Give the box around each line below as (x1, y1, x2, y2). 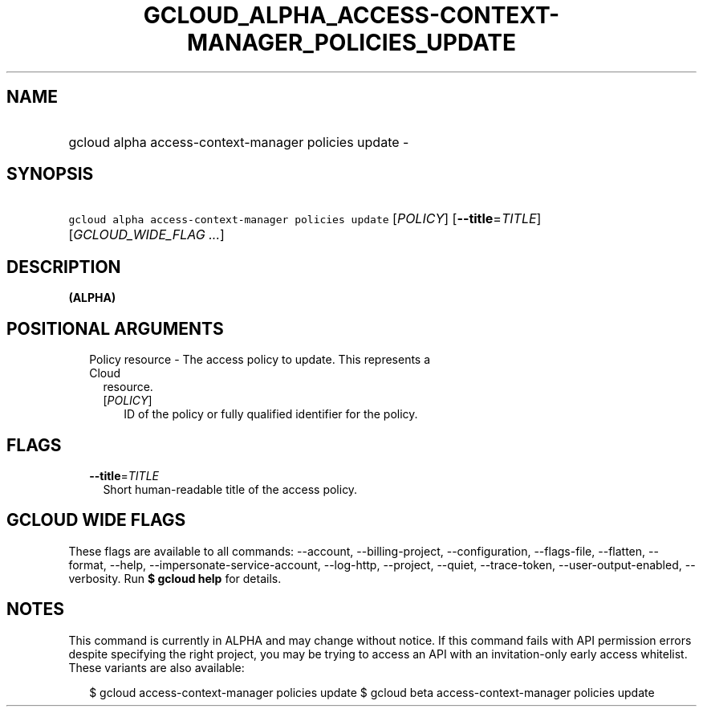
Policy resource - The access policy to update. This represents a (89, 352, 431, 367)
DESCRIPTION (6, 256, 121, 277)
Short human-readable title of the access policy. (103, 482, 358, 496)
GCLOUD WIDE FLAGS (6, 510, 186, 531)
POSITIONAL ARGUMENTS (6, 318, 224, 339)
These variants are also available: (68, 660, 245, 674)
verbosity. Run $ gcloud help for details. (68, 571, 282, 585)
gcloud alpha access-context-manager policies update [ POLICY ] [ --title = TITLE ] (68, 210, 542, 227)
